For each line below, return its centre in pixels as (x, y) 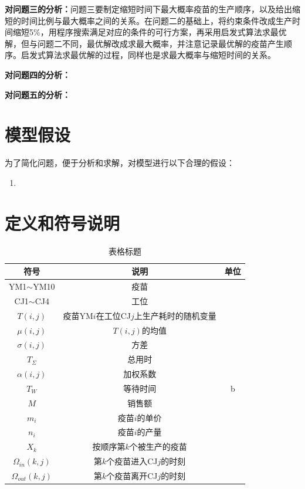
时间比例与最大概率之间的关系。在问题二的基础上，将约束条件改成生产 (156, 20)
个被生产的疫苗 (158, 446)
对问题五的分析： (38, 94)
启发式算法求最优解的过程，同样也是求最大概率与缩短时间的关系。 (148, 55)
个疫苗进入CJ (132, 461)
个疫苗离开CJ (132, 476)
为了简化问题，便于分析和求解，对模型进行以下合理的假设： (120, 163)
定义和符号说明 (62, 223)
